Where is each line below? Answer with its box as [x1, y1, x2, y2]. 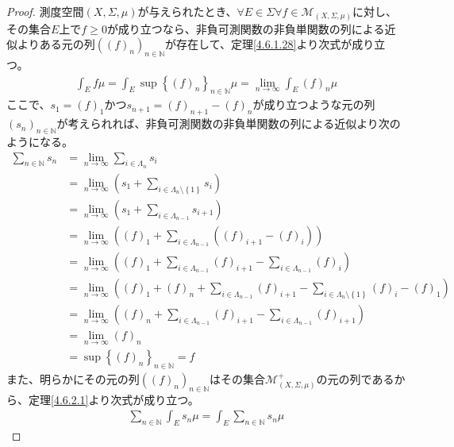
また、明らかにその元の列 [6, 371, 140, 387]
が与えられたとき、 [137, 3, 237, 19]
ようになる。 [6, 133, 73, 149]
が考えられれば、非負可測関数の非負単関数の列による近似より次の [56, 115, 401, 132]
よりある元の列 [17, 36, 95, 52]
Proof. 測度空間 [6, 3, 84, 19]
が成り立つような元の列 [252, 96, 375, 113]
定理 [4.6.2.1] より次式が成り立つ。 [28, 391, 199, 407]
